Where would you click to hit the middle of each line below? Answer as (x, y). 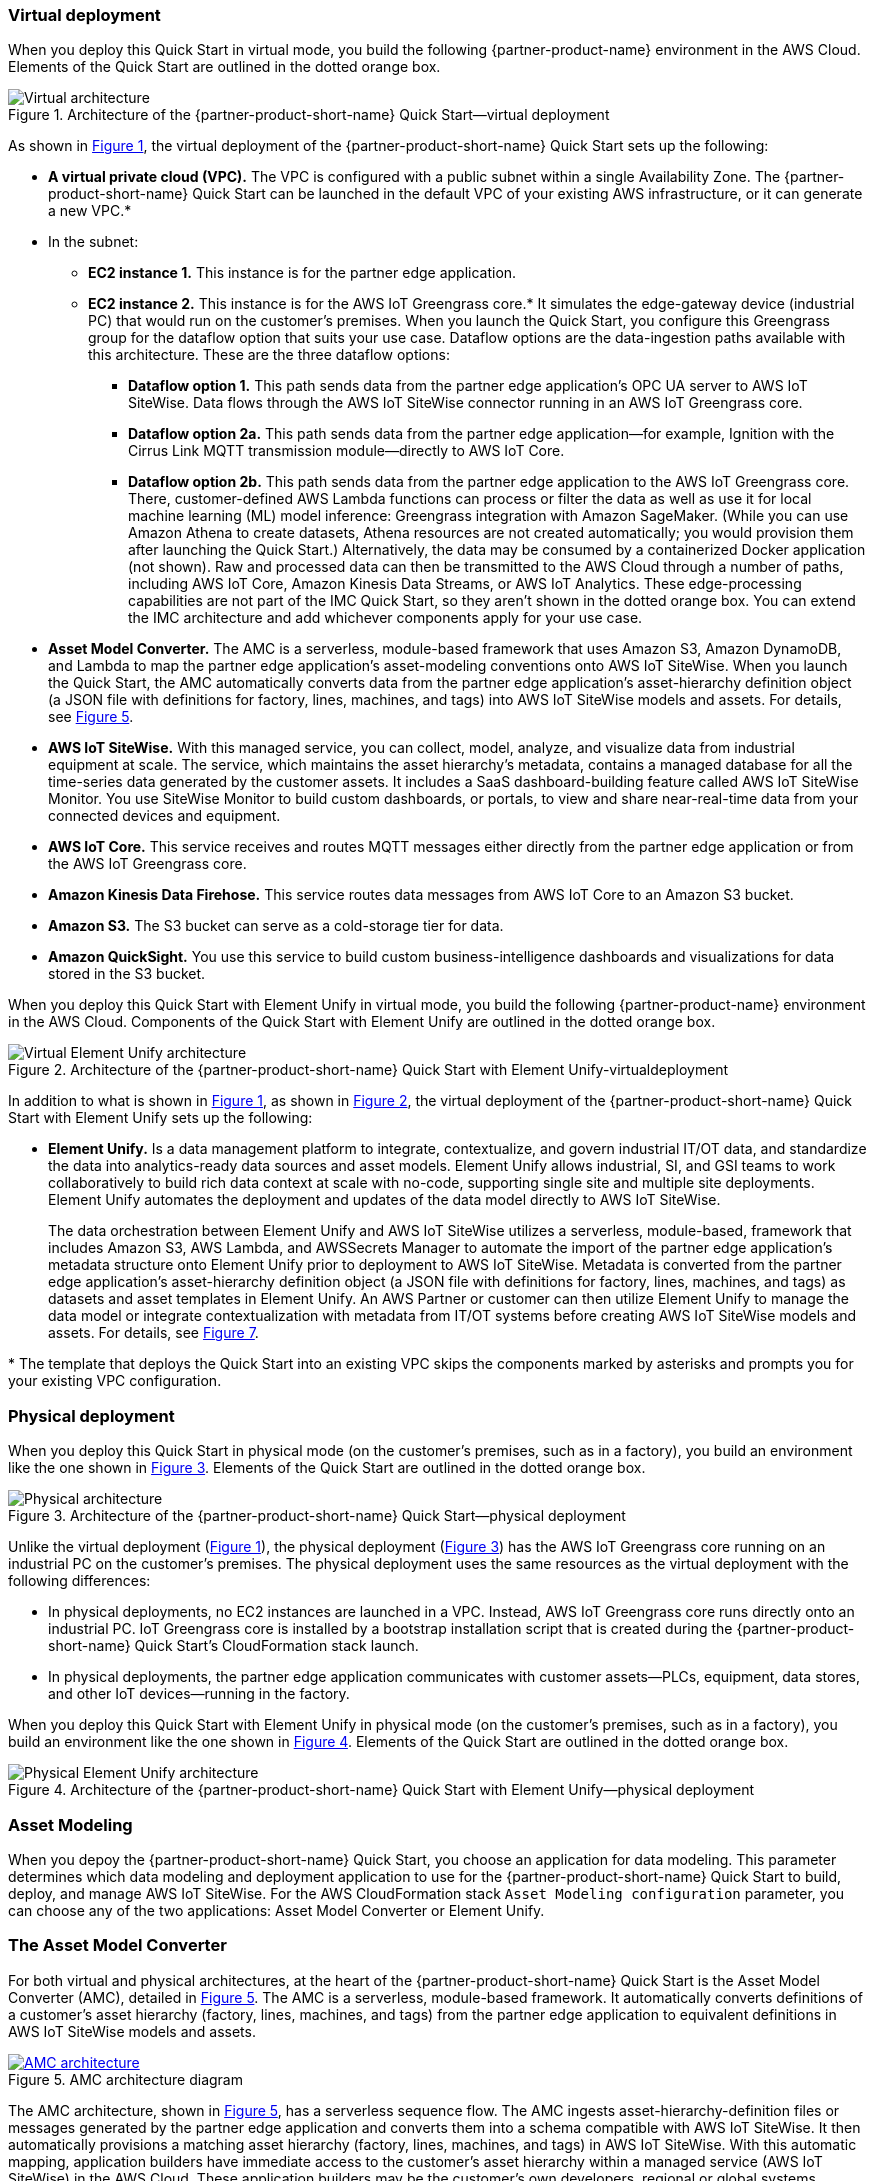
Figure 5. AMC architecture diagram (125, 2079)
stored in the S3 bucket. (127, 974)
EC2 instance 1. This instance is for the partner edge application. (302, 273)
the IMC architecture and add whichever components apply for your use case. (385, 618)
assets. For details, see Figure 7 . (153, 1333)
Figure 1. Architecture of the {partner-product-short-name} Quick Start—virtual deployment (309, 115)
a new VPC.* (90, 211)
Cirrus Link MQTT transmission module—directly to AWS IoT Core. (346, 451)
